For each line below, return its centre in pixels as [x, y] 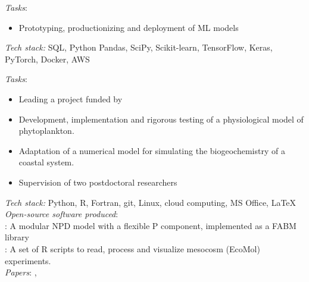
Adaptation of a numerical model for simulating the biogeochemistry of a [152, 150]
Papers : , [21, 272]
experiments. [28, 260]
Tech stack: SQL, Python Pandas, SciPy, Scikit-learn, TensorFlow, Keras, [139, 47]
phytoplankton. [46, 131]
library [17, 237]
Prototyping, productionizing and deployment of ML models [129, 27]
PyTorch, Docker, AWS [47, 59]
